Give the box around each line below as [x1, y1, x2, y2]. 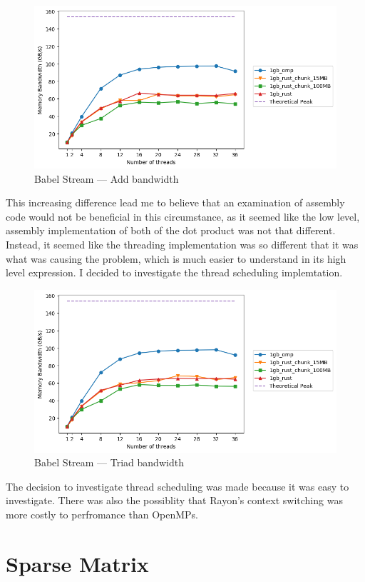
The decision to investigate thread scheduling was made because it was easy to [6, 478, 349, 493]
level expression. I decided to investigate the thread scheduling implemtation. [6, 265, 343, 280]
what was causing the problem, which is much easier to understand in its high [6, 251, 346, 266]
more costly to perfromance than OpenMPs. [6, 507, 198, 521]
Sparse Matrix [6, 548, 149, 578]
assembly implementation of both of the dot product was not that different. [6, 223, 336, 238]
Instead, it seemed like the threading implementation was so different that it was [6, 236, 359, 251]
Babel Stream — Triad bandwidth [34, 455, 184, 470]
